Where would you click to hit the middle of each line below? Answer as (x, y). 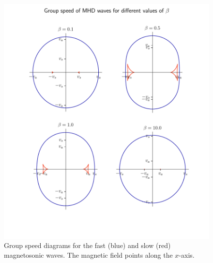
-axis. (187, 255)
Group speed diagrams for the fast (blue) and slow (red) (87, 245)
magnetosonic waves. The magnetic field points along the (88, 255)
